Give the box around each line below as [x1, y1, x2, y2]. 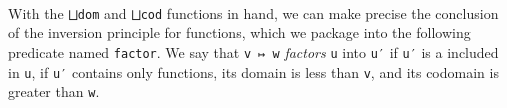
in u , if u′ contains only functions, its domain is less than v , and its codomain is [8, 61, 499, 82]
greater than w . [8, 81, 100, 102]
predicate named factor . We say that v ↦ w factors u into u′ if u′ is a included [8, 41, 499, 62]
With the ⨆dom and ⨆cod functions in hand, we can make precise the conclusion [8, 2, 499, 23]
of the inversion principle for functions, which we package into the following [8, 22, 471, 43]
